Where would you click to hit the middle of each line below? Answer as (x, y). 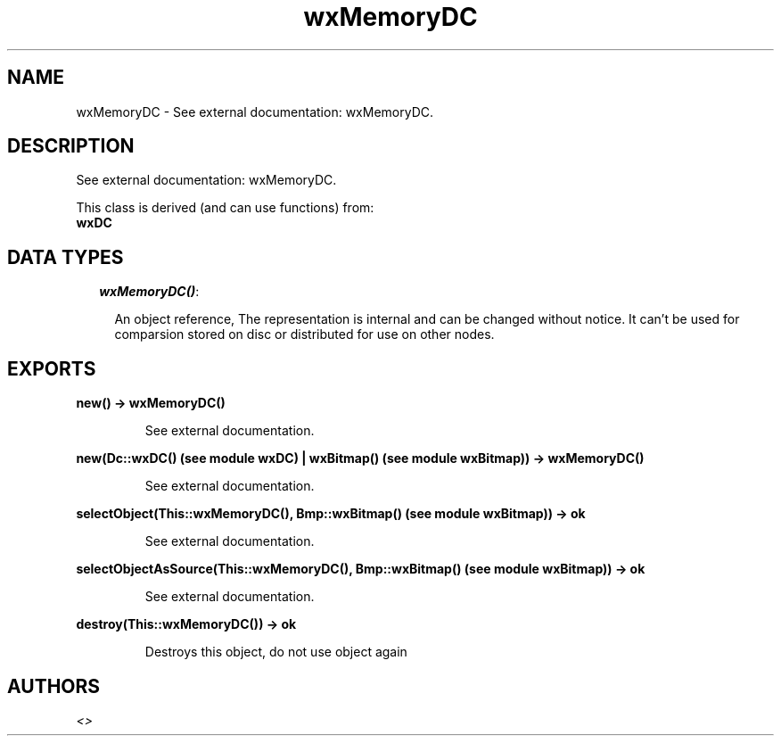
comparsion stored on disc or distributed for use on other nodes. (304, 334)
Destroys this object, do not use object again (276, 652)
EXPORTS (52, 368)
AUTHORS (54, 686)
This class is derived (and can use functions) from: (225, 208)
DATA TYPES (66, 257)
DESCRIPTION (71, 146)
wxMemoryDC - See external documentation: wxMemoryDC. (255, 111)
